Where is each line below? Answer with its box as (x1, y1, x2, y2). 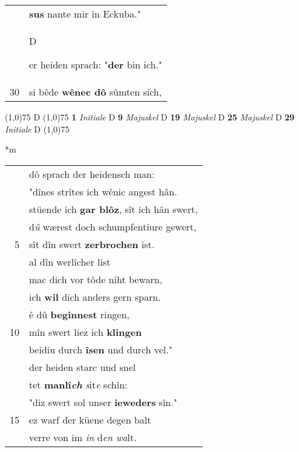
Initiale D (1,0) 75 (5, 122, 70, 135)
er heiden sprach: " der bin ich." (29, 57, 162, 71)
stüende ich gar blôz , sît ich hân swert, (29, 201, 198, 216)
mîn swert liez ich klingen (29, 324, 142, 339)
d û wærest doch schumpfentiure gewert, (29, 219, 197, 234)
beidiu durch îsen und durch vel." (29, 342, 172, 356)
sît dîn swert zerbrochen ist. (29, 237, 155, 251)
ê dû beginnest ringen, (29, 307, 130, 321)
